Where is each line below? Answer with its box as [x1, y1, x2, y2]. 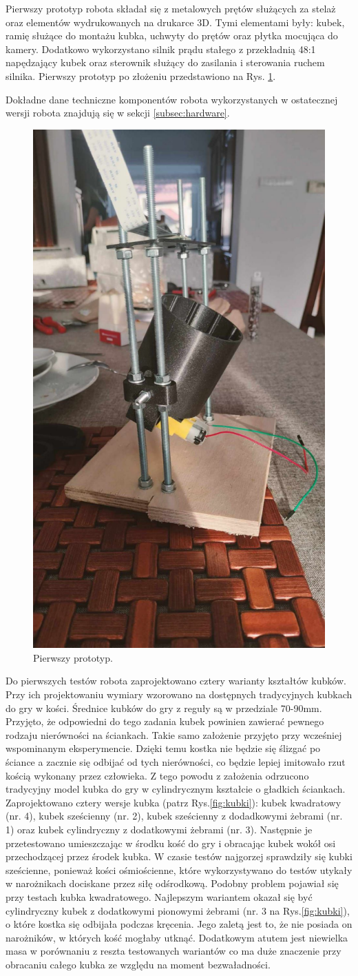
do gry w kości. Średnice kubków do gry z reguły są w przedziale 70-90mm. [6, 700, 322, 715]
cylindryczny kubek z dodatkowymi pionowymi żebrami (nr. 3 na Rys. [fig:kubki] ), [6, 903, 350, 917]
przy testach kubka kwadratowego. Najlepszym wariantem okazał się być [6, 889, 313, 904]
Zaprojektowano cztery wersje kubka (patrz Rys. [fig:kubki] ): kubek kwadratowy [6, 795, 341, 809]
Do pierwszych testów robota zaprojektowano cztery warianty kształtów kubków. [6, 673, 346, 688]
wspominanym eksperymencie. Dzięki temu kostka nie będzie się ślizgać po [6, 741, 321, 755]
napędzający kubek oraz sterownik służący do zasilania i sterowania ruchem [6, 55, 325, 70]
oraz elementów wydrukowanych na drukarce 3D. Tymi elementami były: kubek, [6, 14, 345, 29]
